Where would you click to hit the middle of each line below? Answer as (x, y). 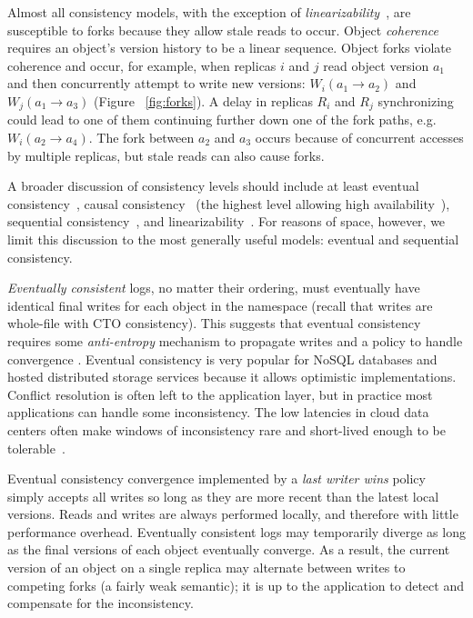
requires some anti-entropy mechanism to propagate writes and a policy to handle (235, 340)
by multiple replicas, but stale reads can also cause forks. (166, 155)
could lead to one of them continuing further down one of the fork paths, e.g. (222, 120)
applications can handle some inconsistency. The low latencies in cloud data (218, 412)
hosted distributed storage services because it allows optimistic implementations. (232, 377)
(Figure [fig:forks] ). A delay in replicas (203, 100)
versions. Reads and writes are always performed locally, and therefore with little (233, 514)
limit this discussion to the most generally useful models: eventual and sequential (233, 239)
